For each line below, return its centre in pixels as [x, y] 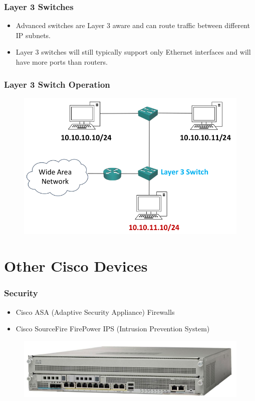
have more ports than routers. [62, 62]
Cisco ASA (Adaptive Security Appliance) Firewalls [95, 312]
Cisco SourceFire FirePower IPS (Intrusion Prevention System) [113, 329]
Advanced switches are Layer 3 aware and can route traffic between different [133, 25]
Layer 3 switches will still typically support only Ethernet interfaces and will [133, 52]
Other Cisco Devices [76, 266]
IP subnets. [33, 35]
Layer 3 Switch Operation [57, 84]
